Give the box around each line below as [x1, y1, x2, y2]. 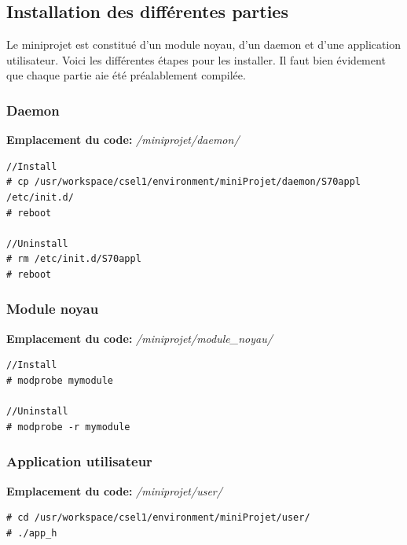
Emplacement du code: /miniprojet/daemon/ [6, 131, 240, 148]
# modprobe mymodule [6, 374, 114, 386]
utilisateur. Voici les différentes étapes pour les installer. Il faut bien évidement [6, 51, 386, 68]
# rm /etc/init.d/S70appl [6, 253, 141, 265]
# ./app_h [6, 527, 57, 539]
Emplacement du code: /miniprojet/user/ [6, 482, 222, 499]
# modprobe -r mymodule [6, 421, 130, 433]
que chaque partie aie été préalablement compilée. [6, 67, 246, 83]
